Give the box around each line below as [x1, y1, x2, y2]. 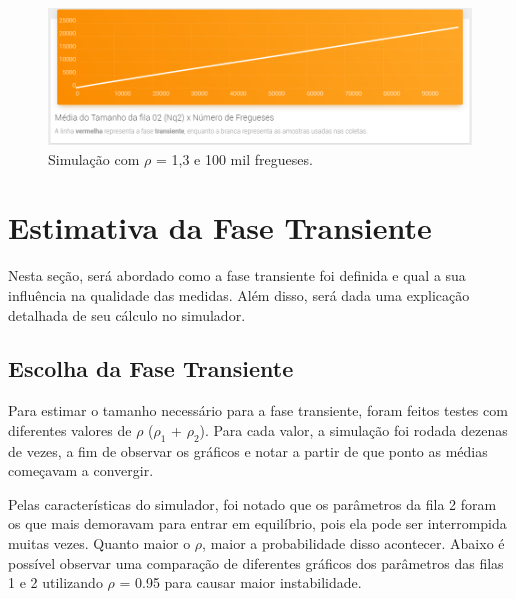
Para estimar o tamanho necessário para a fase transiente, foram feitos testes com [8, 400, 508, 421]
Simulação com [48, 148, 140, 169]
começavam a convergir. [8, 460, 154, 481]
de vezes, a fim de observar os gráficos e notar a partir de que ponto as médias [8, 440, 488, 461]
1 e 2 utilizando [8, 572, 103, 593]
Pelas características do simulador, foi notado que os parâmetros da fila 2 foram [8, 493, 497, 514]
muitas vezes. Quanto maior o [8, 533, 191, 554]
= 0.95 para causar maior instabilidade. [119, 572, 362, 593]
